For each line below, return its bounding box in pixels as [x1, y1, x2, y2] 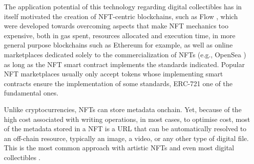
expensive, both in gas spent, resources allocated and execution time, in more [4, 30, 235, 40]
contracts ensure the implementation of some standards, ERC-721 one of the [4, 78, 233, 88]
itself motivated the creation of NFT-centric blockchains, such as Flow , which [4, 11, 238, 21]
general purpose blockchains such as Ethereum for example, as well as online [4, 40, 233, 50]
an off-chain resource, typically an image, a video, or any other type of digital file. [4, 133, 249, 143]
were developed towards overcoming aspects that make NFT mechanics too [4, 21, 229, 31]
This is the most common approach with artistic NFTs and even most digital [4, 142, 234, 153]
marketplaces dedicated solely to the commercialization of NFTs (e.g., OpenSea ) [4, 49, 246, 59]
